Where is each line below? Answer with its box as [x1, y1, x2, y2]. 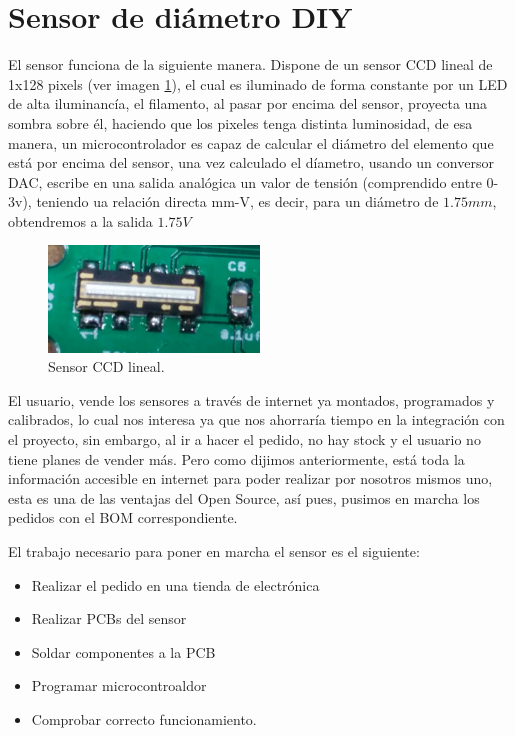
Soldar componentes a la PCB [31, 641, 216, 662]
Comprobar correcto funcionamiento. [31, 708, 257, 729]
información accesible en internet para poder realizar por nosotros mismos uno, [8, 468, 493, 489]
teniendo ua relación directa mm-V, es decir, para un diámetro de [36, 191, 439, 212]
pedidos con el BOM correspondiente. [8, 507, 238, 528]
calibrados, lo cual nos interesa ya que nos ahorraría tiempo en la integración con [8, 409, 505, 430]
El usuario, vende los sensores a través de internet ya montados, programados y [8, 389, 495, 410]
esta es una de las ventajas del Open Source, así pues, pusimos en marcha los [8, 487, 480, 508]
